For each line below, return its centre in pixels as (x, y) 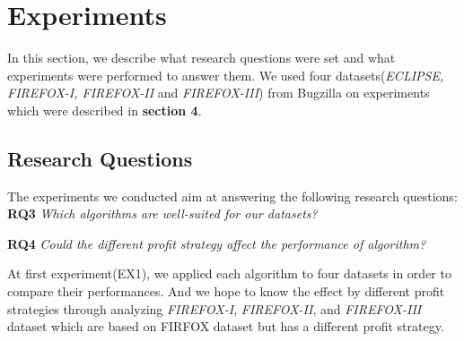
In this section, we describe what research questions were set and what (201, 58)
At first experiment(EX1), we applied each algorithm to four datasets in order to (229, 273)
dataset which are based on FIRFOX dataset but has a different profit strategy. (226, 326)
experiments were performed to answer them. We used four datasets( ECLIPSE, (226, 75)
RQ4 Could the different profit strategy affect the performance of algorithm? (217, 243)
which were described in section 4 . (105, 110)
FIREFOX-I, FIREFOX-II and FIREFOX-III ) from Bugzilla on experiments (219, 93)
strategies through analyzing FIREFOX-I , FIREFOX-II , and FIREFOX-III (214, 308)
